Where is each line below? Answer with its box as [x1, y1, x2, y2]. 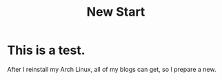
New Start [86, 4, 145, 20]
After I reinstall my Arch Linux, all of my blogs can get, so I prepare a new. [7, 65, 216, 73]
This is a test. [7, 42, 85, 58]
